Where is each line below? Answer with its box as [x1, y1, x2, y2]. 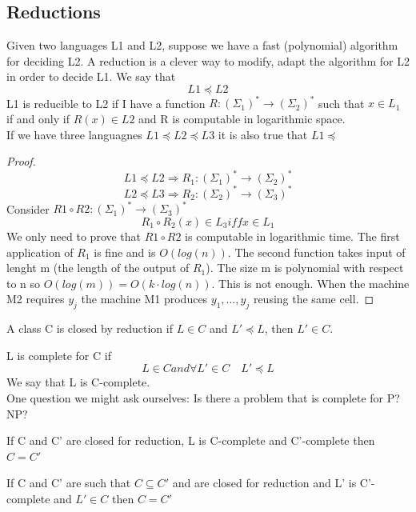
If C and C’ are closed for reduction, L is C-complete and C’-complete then [6, 432, 375, 449]
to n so [6, 274, 41, 291]
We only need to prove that [6, 227, 142, 244]
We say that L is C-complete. [6, 374, 150, 390]
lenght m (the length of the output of [6, 259, 190, 276]
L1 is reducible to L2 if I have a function [6, 94, 206, 111]
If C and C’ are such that [6, 474, 131, 491]
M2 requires [6, 290, 65, 307]
